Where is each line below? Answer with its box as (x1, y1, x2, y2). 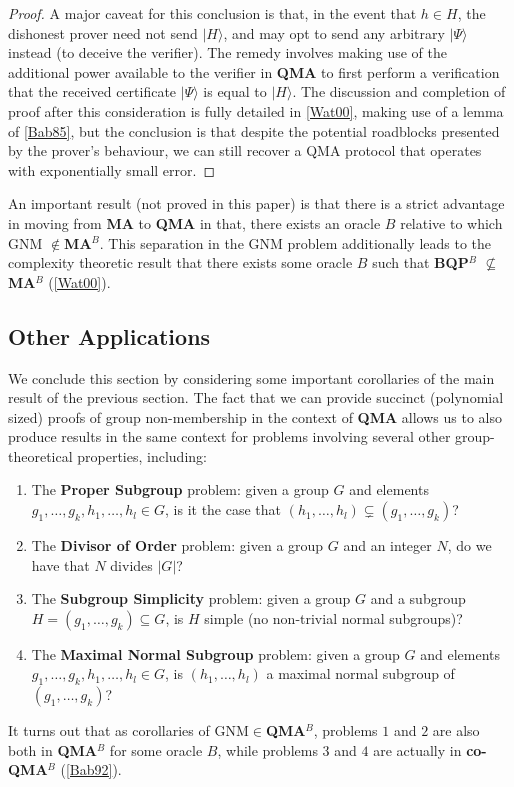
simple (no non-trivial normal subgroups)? (204, 607, 463, 628)
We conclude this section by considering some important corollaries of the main (8, 367, 495, 388)
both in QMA (8, 739, 97, 760)
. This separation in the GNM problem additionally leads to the (99, 232, 492, 253)
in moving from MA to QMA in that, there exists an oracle (8, 212, 381, 233)
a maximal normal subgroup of (266, 663, 455, 684)
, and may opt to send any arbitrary (223, 22, 445, 43)
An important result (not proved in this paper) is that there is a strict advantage (8, 193, 505, 214)
